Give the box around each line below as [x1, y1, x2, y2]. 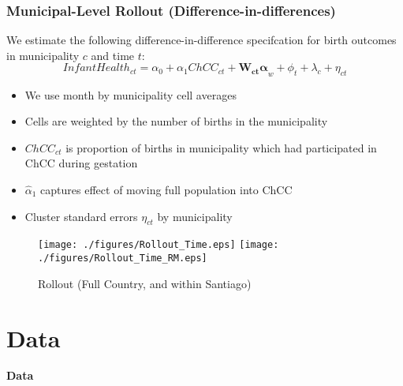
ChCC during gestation [24, 155, 138, 171]
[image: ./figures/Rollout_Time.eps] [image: [38, 239, 279, 251]
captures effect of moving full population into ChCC [40, 182, 293, 198]
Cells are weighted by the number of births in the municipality [24, 113, 328, 129]
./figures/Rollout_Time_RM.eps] [38, 253, 207, 264]
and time [91, 47, 135, 63]
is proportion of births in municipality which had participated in [65, 139, 377, 156]
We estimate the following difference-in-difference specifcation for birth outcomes [6, 32, 397, 48]
